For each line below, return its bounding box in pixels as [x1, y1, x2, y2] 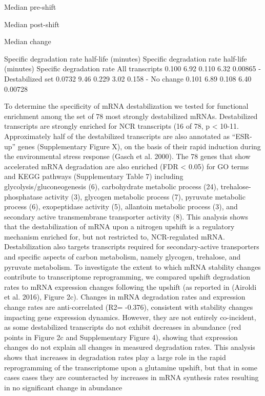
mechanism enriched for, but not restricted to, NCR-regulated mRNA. [4, 231, 225, 242]
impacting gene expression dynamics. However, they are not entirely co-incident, [4, 311, 256, 322]
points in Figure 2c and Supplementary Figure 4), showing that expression [4, 331, 238, 342]
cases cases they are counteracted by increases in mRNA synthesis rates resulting [4, 372, 259, 383]
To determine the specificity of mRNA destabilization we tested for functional [4, 101, 249, 111]
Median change [4, 36, 51, 47]
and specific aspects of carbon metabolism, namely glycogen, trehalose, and [4, 251, 241, 262]
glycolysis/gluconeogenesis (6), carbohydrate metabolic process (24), [4, 181, 218, 191]
